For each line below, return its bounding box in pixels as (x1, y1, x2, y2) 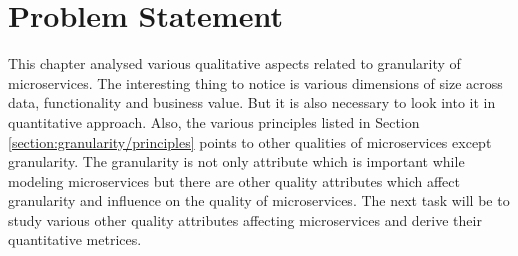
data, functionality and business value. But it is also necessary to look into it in (8, 92, 496, 113)
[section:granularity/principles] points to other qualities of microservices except (8, 131, 492, 152)
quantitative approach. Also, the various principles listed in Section (8, 111, 420, 132)
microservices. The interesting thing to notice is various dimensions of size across (8, 72, 503, 93)
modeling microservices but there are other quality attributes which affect (8, 170, 460, 191)
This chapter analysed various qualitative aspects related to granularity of (8, 53, 461, 74)
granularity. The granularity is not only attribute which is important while (8, 151, 465, 172)
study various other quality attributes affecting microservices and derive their (8, 209, 482, 230)
